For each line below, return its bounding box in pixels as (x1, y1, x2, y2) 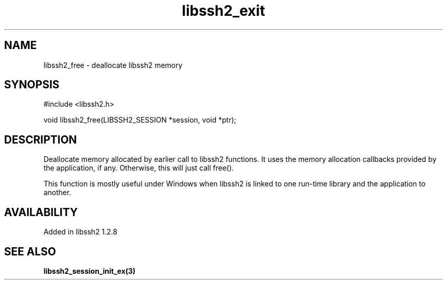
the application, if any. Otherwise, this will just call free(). (43, 163, 234, 173)
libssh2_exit (182, 2, 265, 19)
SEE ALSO (4, 245, 56, 258)
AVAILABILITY (4, 205, 78, 219)
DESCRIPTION (4, 133, 77, 146)
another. (43, 188, 71, 197)
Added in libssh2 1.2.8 (43, 227, 117, 236)
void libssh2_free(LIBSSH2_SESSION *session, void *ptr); (43, 115, 236, 125)
